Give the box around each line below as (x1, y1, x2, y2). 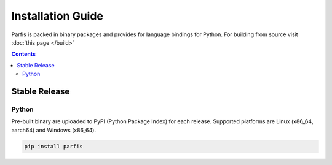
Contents (11, 50, 36, 58)
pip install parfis (24, 143, 83, 150)
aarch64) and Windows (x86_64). (11, 126, 97, 134)
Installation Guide (11, 9, 104, 23)
